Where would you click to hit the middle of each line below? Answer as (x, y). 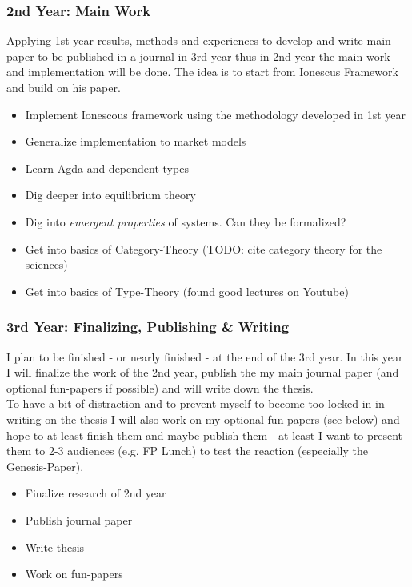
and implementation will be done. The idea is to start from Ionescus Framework (202, 72)
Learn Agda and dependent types (107, 168)
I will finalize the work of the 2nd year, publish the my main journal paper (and (203, 372)
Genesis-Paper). (45, 466)
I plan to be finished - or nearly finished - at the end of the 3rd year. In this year (205, 356)
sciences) (46, 264)
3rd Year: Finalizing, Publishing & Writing (148, 327)
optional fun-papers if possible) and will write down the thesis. (160, 387)
